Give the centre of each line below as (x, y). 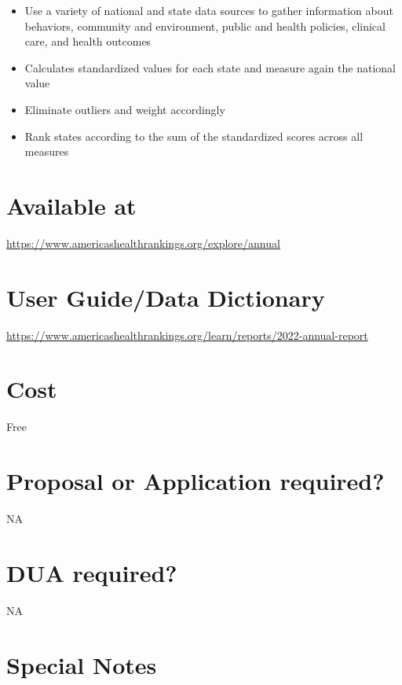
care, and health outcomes (88, 41)
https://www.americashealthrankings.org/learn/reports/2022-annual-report (187, 335)
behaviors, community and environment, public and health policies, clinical (205, 26)
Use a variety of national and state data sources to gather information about (209, 10)
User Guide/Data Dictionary (166, 297)
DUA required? (92, 572)
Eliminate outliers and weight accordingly (125, 109)
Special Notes (82, 664)
